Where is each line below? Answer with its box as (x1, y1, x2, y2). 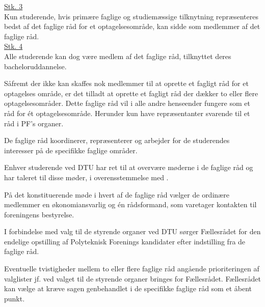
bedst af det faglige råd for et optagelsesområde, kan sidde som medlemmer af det (4, 21, 260, 32)
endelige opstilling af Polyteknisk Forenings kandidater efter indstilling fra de (4, 236, 246, 246)
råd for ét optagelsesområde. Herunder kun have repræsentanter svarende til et (4, 107, 250, 118)
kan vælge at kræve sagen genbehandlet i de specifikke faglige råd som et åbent (4, 283, 252, 294)
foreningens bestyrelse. (4, 209, 74, 219)
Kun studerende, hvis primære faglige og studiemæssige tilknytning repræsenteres (4, 11, 258, 21)
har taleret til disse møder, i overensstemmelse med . (4, 172, 169, 182)
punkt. (4, 293, 25, 303)
